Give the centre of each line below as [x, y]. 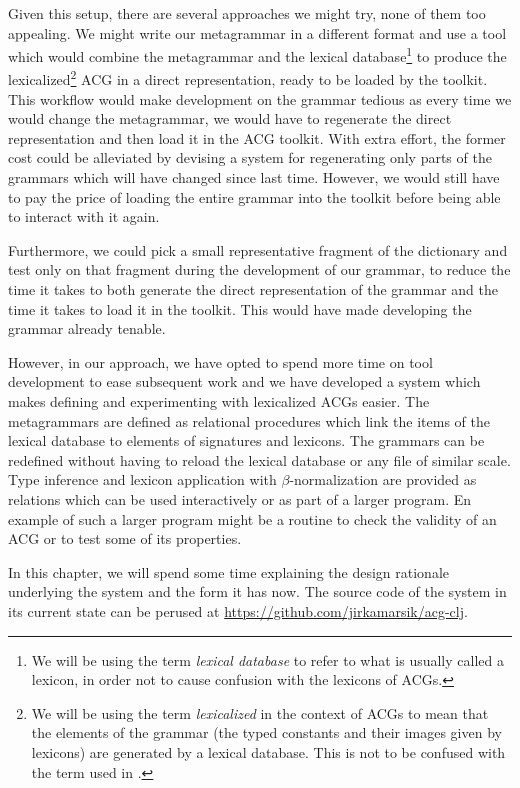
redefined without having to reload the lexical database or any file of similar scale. [259, 459]
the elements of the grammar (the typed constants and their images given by [266, 732]
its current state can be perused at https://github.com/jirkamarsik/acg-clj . [238, 610]
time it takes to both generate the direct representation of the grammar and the [253, 289]
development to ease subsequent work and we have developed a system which [244, 381]
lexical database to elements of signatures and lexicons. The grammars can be [246, 440]
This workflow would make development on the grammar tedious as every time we [260, 98]
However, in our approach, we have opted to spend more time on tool [220, 361]
